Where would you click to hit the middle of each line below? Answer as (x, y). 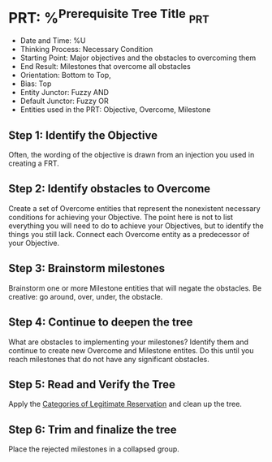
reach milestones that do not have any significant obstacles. (109, 359)
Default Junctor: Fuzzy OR (64, 101)
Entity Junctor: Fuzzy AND (65, 93)
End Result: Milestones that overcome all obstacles (105, 67)
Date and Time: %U (53, 41)
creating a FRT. (34, 163)
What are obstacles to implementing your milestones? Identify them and (129, 342)
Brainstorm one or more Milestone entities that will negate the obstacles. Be (135, 288)
